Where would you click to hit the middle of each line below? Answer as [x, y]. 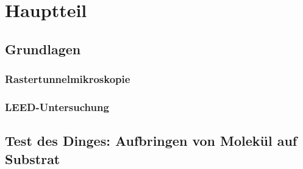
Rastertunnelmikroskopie [68, 79]
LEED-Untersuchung [57, 106]
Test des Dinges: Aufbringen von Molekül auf [151, 141]
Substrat [33, 158]
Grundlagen [43, 49]
